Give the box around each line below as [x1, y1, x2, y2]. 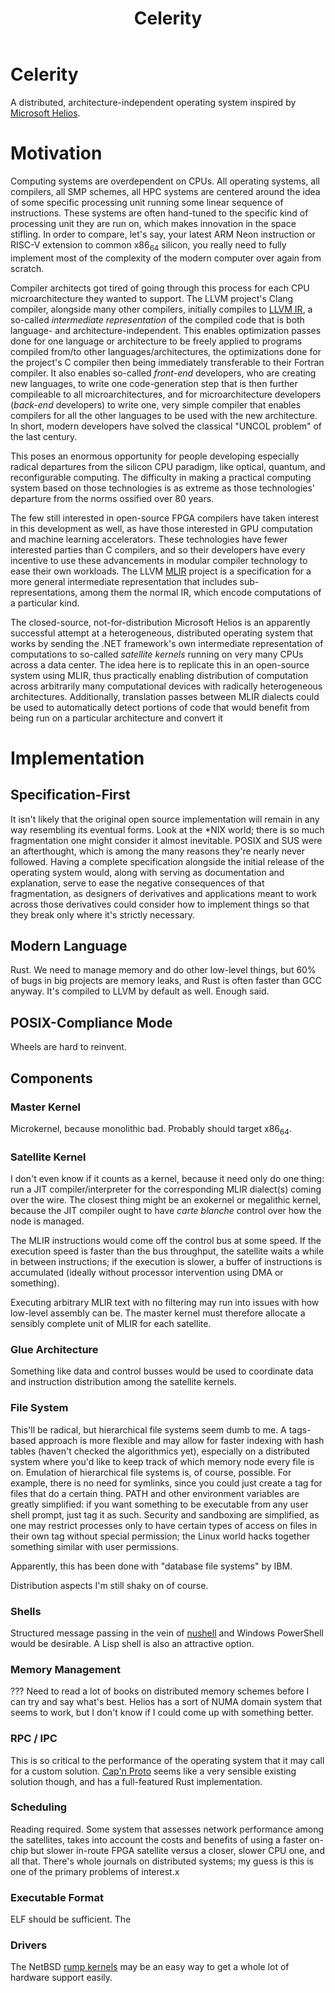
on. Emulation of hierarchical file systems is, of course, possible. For [10, 1466, 292, 1478]
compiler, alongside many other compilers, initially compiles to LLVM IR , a [10, 303, 313, 315]
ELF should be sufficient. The [10, 1913, 132, 1926]
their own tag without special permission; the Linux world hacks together [10, 1530, 311, 1542]
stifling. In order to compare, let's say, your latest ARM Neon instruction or [10, 228, 316, 240]
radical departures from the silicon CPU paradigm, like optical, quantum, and [10, 460, 326, 472]
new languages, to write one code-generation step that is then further [10, 377, 298, 389]
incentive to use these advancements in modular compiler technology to [10, 554, 308, 566]
